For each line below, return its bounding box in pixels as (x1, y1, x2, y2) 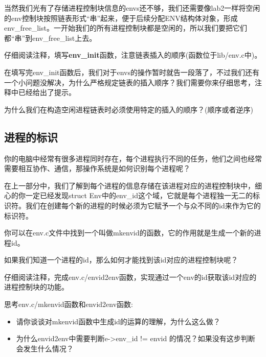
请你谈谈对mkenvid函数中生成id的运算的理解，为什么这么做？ (16, 316, 220, 326)
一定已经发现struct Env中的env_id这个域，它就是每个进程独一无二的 (25, 190, 253, 201)
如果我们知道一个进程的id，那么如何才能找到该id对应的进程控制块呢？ (4, 254, 238, 265)
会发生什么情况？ (16, 343, 74, 353)
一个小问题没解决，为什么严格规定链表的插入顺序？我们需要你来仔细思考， (4, 77, 255, 87)
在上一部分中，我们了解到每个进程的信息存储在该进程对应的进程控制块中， (4, 180, 255, 191)
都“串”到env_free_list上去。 (4, 32, 97, 43)
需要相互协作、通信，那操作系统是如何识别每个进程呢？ (4, 163, 190, 174)
